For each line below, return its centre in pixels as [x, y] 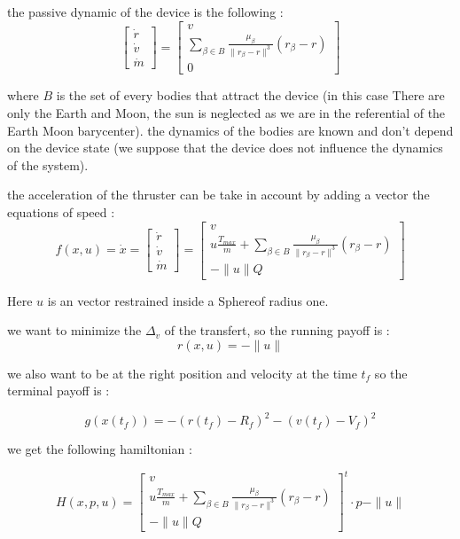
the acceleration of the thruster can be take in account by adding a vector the [218, 195]
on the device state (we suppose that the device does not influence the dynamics [225, 148]
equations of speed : [61, 212]
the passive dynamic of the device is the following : [145, 12]
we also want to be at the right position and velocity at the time [182, 373]
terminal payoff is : [58, 391]
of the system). [48, 164]
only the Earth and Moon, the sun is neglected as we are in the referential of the [226, 113]
